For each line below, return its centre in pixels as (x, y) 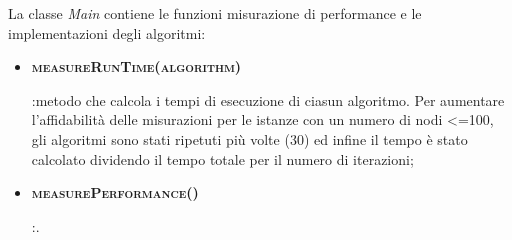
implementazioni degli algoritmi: (107, 32)
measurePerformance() (115, 192)
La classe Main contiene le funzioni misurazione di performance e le (215, 13)
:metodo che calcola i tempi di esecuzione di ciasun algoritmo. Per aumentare (268, 99)
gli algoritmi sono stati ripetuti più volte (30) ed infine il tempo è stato (249, 138)
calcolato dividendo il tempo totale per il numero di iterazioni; (222, 158)
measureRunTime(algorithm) (136, 66)
